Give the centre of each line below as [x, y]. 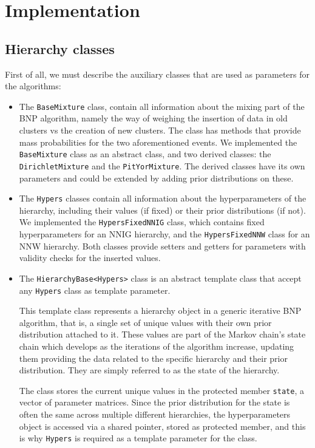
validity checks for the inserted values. [90, 258]
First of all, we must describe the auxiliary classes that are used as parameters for [157, 74]
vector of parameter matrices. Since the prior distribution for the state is [154, 402]
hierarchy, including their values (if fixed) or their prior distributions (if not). [162, 210]
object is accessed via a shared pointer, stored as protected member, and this [162, 426]
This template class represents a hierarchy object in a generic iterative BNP [160, 311]
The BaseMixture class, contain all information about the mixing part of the [162, 106]
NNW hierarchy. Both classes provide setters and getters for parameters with [162, 246]
